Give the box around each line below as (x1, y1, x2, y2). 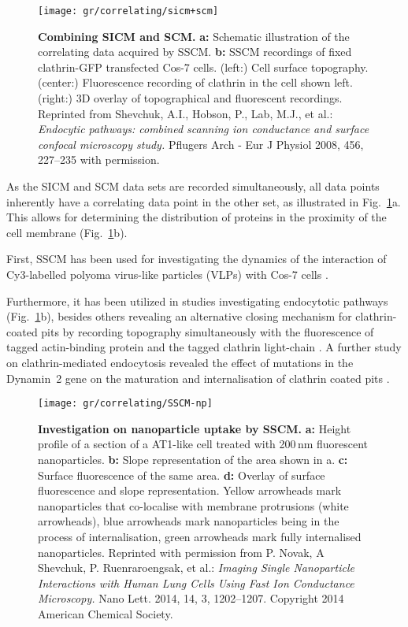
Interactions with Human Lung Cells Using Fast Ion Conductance (38, 574, 354, 591)
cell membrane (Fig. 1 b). (6, 224, 128, 240)
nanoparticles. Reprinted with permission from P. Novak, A (38, 544, 325, 560)
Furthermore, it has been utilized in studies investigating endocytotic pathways (6, 292, 388, 309)
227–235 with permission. (38, 151, 160, 168)
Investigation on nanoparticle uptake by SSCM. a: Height (38, 420, 351, 436)
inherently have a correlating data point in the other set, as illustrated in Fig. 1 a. (6, 193, 401, 210)
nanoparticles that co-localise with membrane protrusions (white (38, 497, 349, 514)
